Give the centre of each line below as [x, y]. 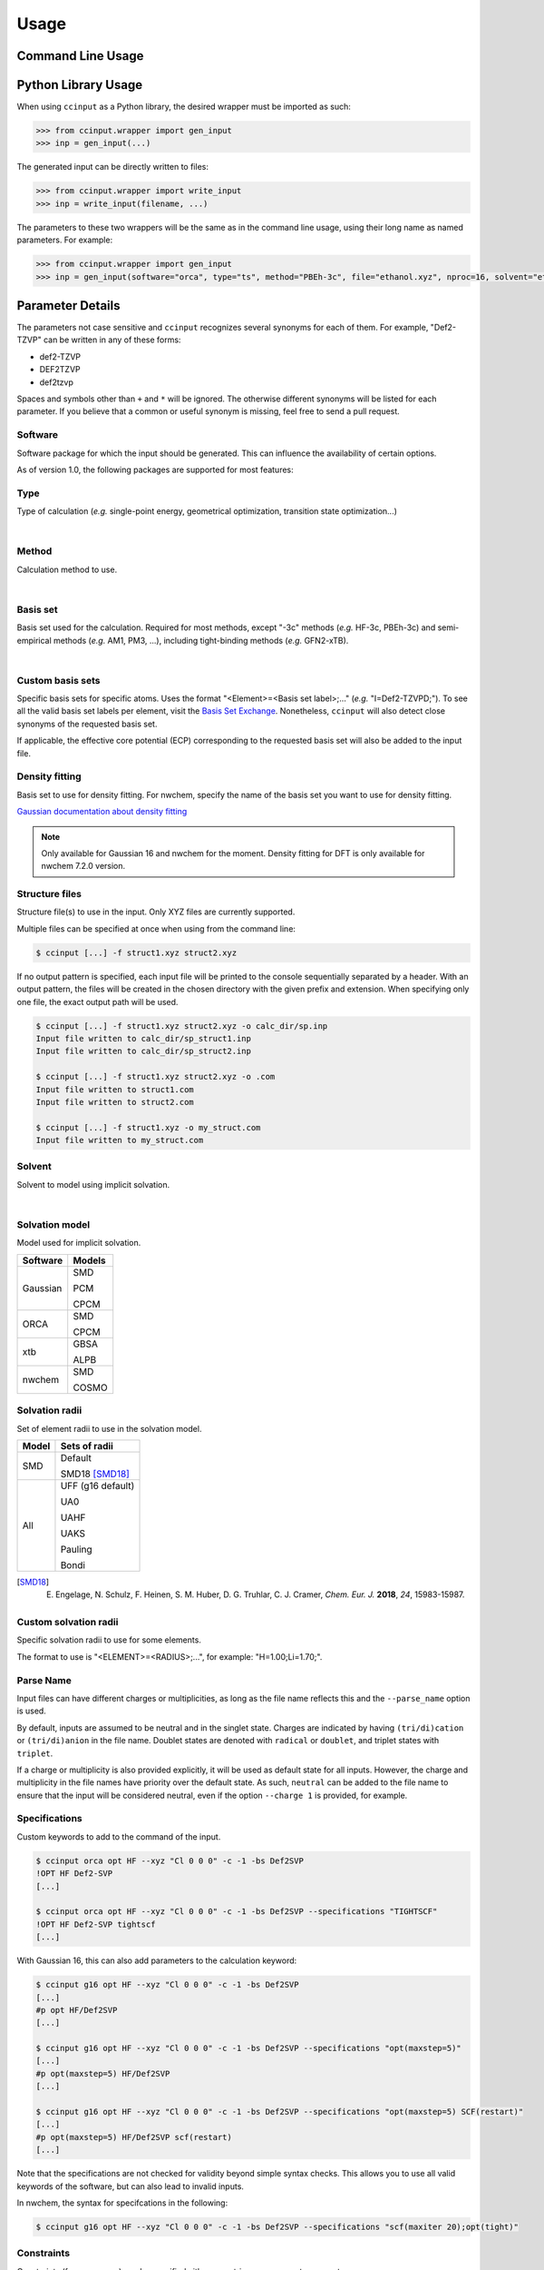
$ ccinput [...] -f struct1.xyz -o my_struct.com [148, 1127]
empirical [34, 640]
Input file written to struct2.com [115, 1102]
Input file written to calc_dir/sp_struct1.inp [143, 1038]
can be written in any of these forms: [112, 340]
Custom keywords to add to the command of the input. [119, 1836]
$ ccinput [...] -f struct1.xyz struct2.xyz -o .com [155, 1077]
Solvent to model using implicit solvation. [93, 1184]
